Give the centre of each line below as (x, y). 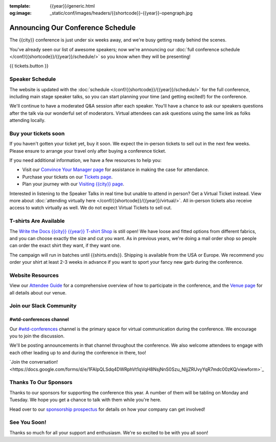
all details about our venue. (38, 292)
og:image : (20, 13)
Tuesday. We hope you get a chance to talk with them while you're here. (85, 400)
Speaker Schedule (33, 79)
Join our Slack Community (43, 306)
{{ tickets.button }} (29, 66)
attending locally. (27, 120)
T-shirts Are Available (37, 221)
